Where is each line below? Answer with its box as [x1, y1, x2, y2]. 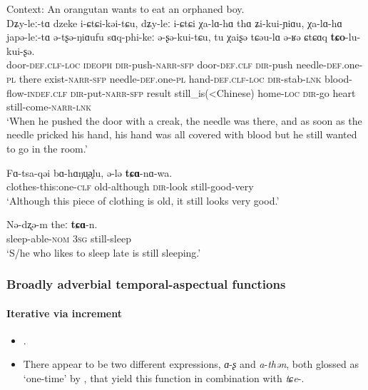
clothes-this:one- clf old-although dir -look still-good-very [6, 179, 254, 194]
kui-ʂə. [6, 43, 35, 58]
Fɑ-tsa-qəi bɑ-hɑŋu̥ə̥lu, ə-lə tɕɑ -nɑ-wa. [6, 165, 173, 180]
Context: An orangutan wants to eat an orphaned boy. [6, 1, 245, 16]
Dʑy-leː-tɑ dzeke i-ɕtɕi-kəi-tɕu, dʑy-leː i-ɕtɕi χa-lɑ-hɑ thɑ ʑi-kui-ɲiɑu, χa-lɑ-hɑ [6, 15, 342, 30]
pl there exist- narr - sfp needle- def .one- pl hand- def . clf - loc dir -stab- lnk [6, 71, 322, 86]
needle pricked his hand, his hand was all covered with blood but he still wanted [6, 127, 357, 142]
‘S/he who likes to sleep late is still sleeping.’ [6, 245, 201, 260]
